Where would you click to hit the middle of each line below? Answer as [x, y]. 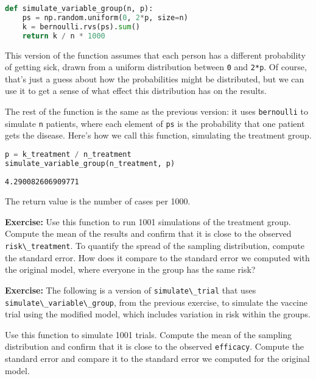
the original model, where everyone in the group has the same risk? [130, 269]
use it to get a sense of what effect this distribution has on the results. [136, 91]
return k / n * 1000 [64, 36]
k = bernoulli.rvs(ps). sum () [81, 27]
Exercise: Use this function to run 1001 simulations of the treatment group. [148, 221]
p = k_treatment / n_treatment [68, 154]
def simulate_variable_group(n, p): [79, 9]
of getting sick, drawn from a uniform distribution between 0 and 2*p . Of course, [156, 67]
